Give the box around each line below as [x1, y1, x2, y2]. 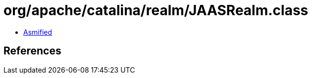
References [3, 45, 61, 57]
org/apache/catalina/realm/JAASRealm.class [3, 2, 309, 19]
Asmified [23, 27, 52, 36]
